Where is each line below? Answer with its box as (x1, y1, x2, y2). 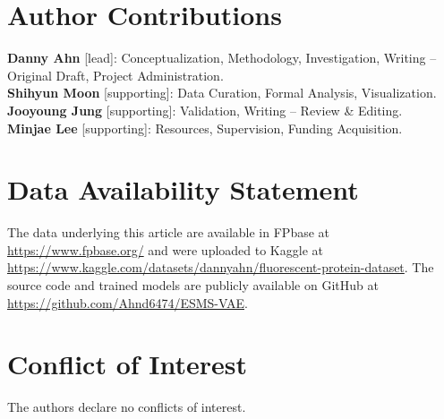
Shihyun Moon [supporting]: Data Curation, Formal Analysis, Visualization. (7, 83, 437, 102)
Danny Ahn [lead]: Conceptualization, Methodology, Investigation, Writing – (7, 48, 437, 67)
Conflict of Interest (7, 346, 248, 382)
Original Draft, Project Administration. (7, 65, 224, 84)
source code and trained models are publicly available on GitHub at (7, 276, 379, 294)
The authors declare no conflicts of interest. (7, 398, 246, 416)
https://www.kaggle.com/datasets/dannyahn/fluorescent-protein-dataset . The (7, 258, 434, 277)
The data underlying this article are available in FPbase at (7, 223, 330, 242)
